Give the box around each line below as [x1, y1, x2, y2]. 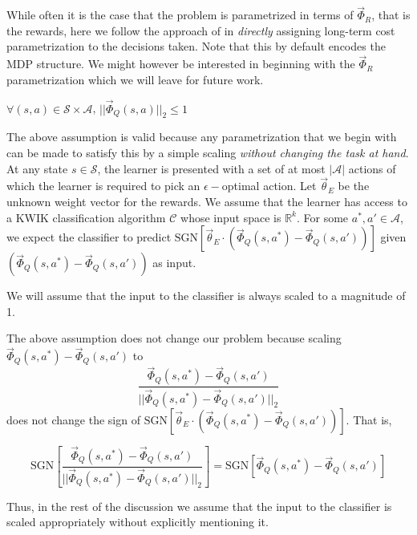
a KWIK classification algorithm [6, 209, 166, 225]
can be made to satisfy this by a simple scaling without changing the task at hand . [6, 144, 409, 161]
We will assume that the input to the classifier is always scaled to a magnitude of [6, 287, 406, 304]
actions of [348, 160, 396, 176]
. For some [296, 209, 349, 225]
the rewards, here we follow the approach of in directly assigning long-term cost [6, 22, 395, 39]
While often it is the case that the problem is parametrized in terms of [6, 6, 354, 23]
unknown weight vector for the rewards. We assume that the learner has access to [6, 193, 407, 210]
